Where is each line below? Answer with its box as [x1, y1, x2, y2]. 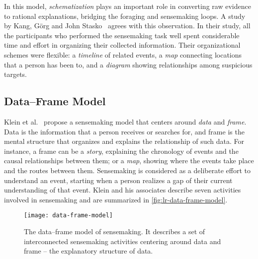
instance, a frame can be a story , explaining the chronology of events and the [4, 145, 239, 156]
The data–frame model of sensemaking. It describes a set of [24, 226, 205, 236]
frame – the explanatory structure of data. [24, 246, 153, 256]
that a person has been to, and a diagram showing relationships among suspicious [4, 59, 253, 69]
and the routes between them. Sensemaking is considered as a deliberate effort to [4, 165, 251, 175]
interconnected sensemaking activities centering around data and [24, 236, 221, 246]
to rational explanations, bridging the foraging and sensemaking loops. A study [4, 10, 246, 21]
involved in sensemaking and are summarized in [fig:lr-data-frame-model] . [4, 194, 228, 204]
